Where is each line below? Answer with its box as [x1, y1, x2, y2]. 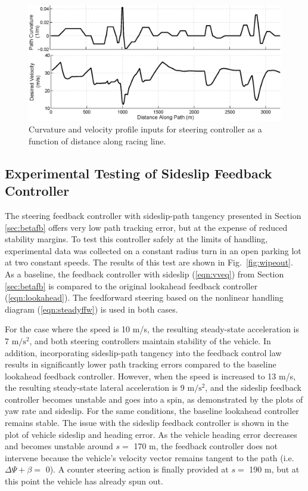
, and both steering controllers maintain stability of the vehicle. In [29, 334, 271, 347]
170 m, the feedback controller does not [133, 440, 278, 452]
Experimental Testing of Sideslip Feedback [5, 163, 272, 182]
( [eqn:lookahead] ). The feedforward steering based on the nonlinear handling [5, 291, 284, 304]
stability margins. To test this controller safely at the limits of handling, [5, 233, 268, 245]
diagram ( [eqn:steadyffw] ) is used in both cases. [5, 302, 178, 315]
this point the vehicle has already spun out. [5, 475, 163, 487]
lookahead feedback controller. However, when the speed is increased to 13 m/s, [5, 369, 296, 382]
